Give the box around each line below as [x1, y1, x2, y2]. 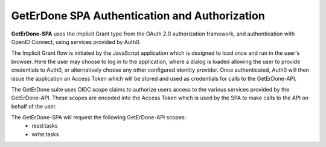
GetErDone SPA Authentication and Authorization [11, 9, 265, 22]
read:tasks [31, 122, 58, 130]
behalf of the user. [11, 102, 57, 110]
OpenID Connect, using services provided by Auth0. [11, 38, 141, 45]
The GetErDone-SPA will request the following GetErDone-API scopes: [11, 114, 187, 121]
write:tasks [31, 130, 59, 138]
